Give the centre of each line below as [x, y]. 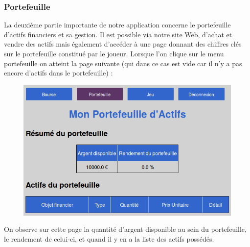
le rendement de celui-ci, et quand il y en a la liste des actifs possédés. [109, 238]
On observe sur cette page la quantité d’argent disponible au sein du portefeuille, [125, 229]
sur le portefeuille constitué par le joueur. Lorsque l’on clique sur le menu [114, 53]
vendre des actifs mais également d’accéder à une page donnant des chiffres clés [123, 44]
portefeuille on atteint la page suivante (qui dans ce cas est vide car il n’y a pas [123, 63]
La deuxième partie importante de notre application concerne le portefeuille [117, 25]
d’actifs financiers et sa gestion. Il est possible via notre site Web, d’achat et [118, 34]
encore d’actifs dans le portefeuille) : [58, 73]
